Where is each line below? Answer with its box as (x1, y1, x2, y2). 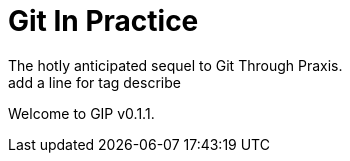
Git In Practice (8, 4, 199, 38)
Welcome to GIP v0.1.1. (8, 104, 155, 122)
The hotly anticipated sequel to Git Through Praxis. (8, 56, 343, 74)
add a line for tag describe (8, 73, 181, 91)
